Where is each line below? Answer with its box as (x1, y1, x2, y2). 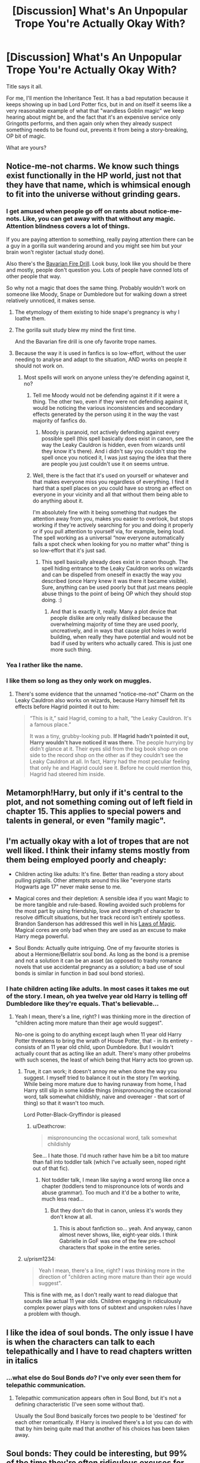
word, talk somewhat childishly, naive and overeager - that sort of (23, 1093, 185, 1100)
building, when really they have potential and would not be (50, 633, 193, 640)
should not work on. (14, 362, 64, 369)
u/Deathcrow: (32, 1123, 67, 1130)
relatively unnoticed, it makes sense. (6, 297, 96, 304)
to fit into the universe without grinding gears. (6, 189, 181, 199)
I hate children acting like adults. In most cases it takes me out (6, 984, 189, 993)
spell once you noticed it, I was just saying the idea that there (41, 453, 192, 461)
